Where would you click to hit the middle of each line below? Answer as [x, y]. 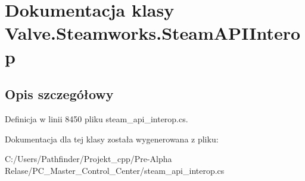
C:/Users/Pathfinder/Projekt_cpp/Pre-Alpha [88, 159]
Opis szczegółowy [59, 94]
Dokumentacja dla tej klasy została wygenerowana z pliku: [112, 139]
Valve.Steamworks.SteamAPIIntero [153, 33]
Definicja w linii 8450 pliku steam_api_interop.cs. [97, 118]
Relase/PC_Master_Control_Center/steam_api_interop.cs [115, 170]
